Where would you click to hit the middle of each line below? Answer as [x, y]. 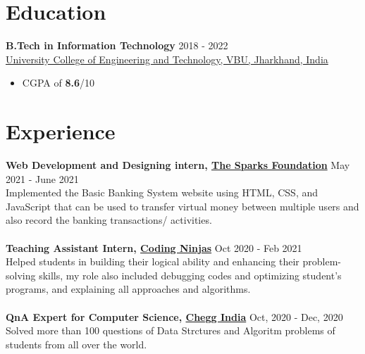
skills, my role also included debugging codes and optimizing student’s [190, 275]
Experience [61, 131]
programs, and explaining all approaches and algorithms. [128, 289]
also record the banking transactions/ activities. [109, 220]
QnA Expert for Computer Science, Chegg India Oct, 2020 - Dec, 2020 [174, 316]
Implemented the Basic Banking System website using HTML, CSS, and [162, 192]
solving [21, 275]
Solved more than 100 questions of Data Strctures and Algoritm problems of [171, 330]
